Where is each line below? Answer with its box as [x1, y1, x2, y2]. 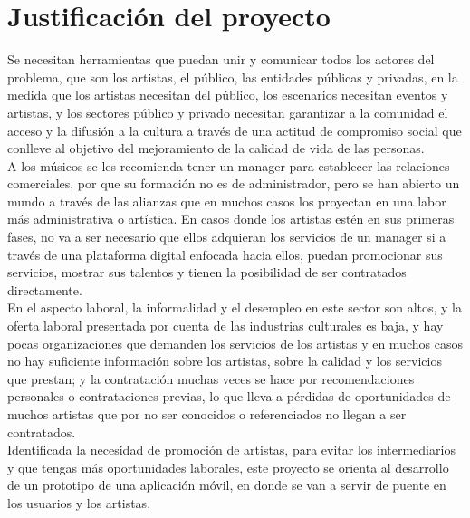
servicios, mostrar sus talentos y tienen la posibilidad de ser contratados [7, 263, 407, 282]
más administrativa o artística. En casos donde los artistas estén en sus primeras [7, 209, 455, 228]
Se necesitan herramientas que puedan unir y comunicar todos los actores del [7, 50, 435, 69]
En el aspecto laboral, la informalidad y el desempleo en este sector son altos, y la [7, 298, 463, 317]
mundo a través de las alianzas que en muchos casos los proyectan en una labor [7, 191, 446, 210]
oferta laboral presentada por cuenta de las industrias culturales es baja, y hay [7, 316, 444, 335]
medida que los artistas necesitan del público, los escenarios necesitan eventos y [7, 85, 448, 104]
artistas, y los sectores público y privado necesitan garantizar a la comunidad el [7, 102, 448, 121]
